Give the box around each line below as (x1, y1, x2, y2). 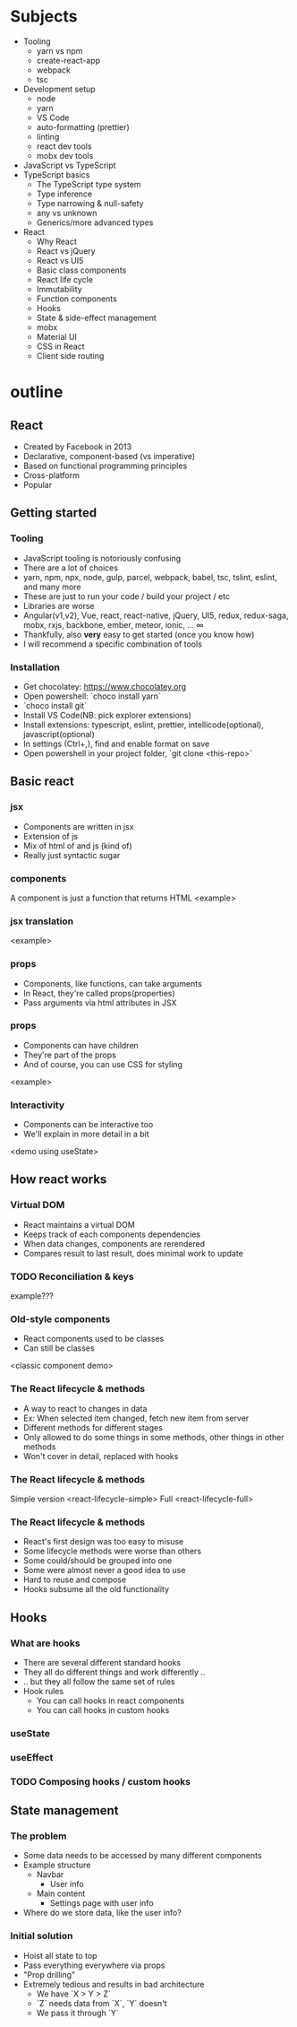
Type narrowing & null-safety (36, 197, 144, 208)
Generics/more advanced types (36, 217, 154, 228)
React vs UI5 (36, 255, 84, 265)
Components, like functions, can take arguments (22, 978, 202, 988)
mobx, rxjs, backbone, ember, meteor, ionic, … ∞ (22, 619, 204, 630)
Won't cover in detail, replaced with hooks (22, 1450, 179, 1461)
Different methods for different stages (22, 1422, 164, 1432)
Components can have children (22, 1040, 140, 1050)
